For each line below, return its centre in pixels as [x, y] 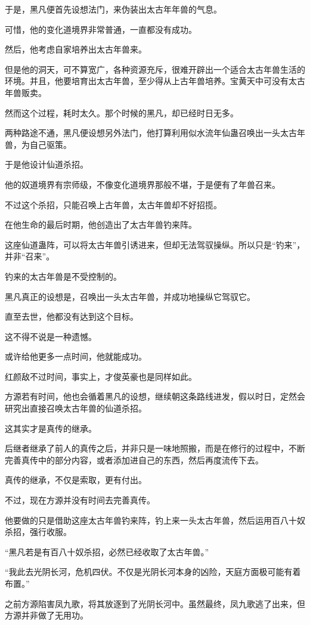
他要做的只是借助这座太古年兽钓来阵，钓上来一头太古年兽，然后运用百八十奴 [155, 520]
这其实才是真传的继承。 [51, 428]
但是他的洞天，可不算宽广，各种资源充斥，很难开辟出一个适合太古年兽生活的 [155, 69]
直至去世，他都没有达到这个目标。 [72, 316]
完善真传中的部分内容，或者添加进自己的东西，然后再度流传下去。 [134, 460]
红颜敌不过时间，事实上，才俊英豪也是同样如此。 [101, 376]
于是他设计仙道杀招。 [46, 164]
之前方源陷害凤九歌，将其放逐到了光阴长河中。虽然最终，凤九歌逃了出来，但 [155, 603]
